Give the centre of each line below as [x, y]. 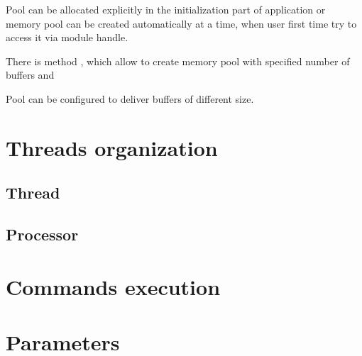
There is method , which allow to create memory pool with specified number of [178, 61]
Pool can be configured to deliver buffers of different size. [130, 98]
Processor [42, 234]
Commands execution [113, 286]
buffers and [30, 75]
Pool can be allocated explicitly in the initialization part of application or [166, 9]
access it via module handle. [67, 37]
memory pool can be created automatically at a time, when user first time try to [181, 23]
